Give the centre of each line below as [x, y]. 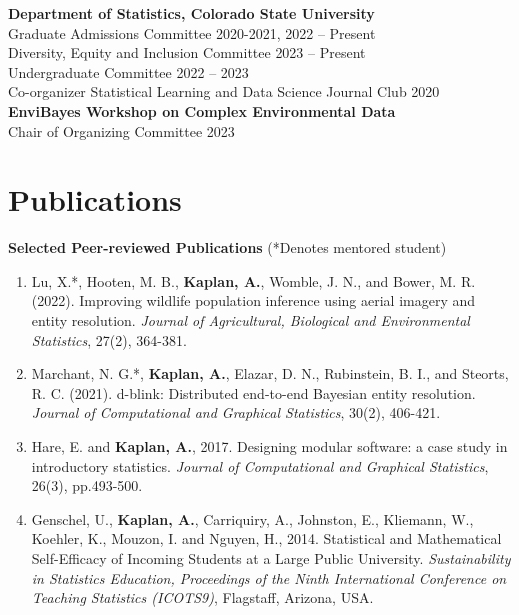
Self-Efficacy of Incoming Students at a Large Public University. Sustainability [271, 558]
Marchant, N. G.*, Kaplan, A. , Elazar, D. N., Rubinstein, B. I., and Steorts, [270, 373]
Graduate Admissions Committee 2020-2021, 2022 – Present [192, 32]
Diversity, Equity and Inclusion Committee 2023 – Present [187, 52]
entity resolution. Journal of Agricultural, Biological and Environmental [250, 320]
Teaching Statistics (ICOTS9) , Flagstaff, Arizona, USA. [202, 597]
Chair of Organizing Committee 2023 [121, 130]
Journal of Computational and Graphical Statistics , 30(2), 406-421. [236, 412]
